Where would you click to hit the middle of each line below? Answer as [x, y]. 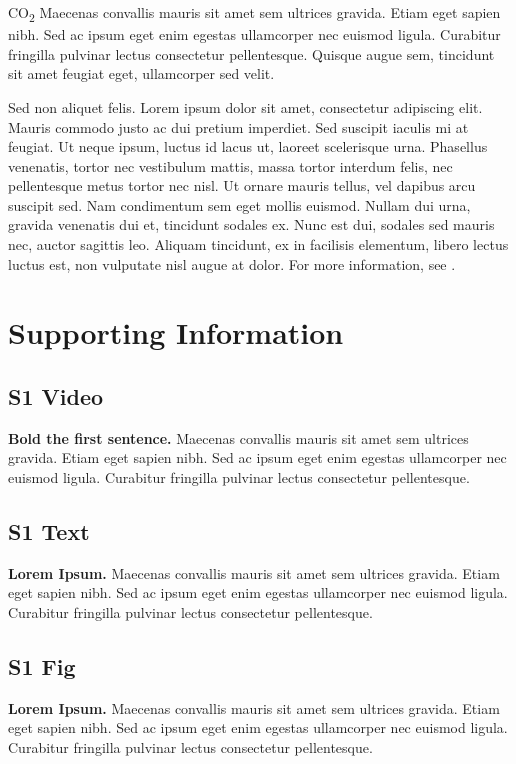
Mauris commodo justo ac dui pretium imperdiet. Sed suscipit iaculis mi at [238, 126]
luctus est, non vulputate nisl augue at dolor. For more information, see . [232, 263]
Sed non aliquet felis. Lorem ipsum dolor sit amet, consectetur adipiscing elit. [245, 106]
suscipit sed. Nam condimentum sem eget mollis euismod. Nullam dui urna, [239, 204]
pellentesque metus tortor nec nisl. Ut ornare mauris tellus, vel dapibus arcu [242, 185]
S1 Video [56, 396]
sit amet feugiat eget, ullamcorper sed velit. [141, 73]
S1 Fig [42, 665]
